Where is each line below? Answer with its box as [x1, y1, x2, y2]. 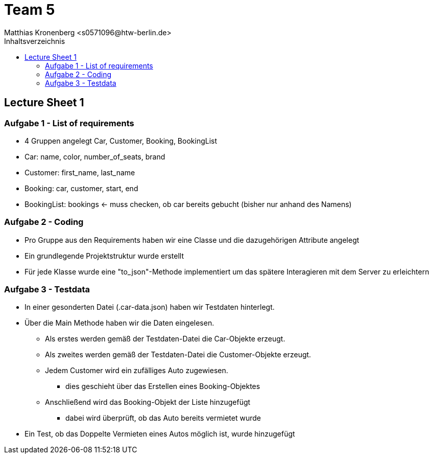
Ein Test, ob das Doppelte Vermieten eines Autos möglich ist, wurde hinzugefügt [25, 429, 295, 439]
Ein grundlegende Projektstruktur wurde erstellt [25, 251, 184, 260]
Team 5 [4, 1, 55, 18]
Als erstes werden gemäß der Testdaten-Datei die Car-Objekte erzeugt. [45, 334, 285, 343]
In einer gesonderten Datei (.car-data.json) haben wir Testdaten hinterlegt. [25, 303, 275, 312]
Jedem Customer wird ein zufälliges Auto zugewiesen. [45, 366, 228, 375]
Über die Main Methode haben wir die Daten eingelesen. [25, 318, 214, 328]
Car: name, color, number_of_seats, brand [25, 152, 165, 161]
